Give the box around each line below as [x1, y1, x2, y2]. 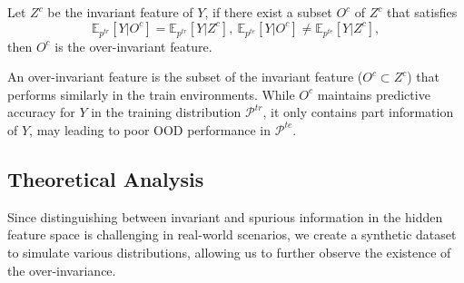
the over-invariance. [7, 260, 116, 279]
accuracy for [7, 102, 75, 122]
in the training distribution [91, 102, 242, 122]
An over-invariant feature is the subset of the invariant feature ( [7, 67, 363, 86]
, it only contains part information [262, 102, 454, 122]
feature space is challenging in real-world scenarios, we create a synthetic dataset [7, 225, 457, 244]
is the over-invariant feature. [54, 36, 212, 55]
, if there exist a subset [204, 3, 332, 21]
